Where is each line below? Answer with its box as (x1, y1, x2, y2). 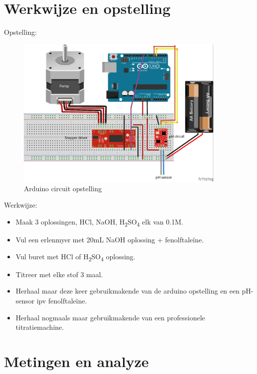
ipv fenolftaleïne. (36, 296, 87, 306)
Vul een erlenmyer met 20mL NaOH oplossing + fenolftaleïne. (15, 234, 204, 245)
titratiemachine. (15, 322, 64, 332)
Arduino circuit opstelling (24, 183, 102, 193)
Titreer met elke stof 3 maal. (15, 269, 103, 279)
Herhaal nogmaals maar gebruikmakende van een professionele (15, 312, 205, 322)
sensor (15, 296, 35, 306)
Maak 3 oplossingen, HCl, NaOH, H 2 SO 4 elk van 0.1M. (15, 217, 184, 228)
